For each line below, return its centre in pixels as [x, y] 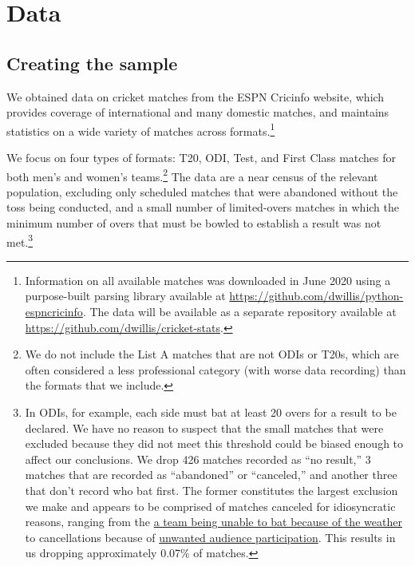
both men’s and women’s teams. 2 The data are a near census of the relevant [192, 175]
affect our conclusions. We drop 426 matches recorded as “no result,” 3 [198, 459]
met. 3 [20, 240]
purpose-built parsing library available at [125, 296]
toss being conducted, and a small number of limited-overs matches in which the [203, 207]
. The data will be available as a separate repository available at [239, 312]
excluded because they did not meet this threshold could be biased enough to [214, 443]
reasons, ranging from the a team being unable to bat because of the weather [213, 522]
